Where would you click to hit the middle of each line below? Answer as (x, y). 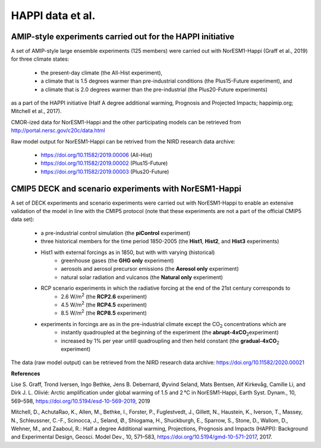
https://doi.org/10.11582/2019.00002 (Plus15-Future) (104, 163)
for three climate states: (40, 59)
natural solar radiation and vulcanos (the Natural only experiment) (142, 277)
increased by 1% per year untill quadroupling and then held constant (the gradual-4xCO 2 (170, 341)
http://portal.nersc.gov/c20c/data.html (58, 130)
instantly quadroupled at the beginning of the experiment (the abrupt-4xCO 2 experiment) (170, 333)
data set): (23, 220)
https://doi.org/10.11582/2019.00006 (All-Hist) (97, 155)
